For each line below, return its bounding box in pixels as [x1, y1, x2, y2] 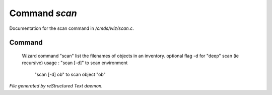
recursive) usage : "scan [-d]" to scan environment [22, 60, 128, 66]
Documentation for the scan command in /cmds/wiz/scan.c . [9, 25, 134, 31]
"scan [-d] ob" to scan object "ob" [34, 71, 106, 77]
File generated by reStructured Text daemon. [9, 83, 103, 89]
